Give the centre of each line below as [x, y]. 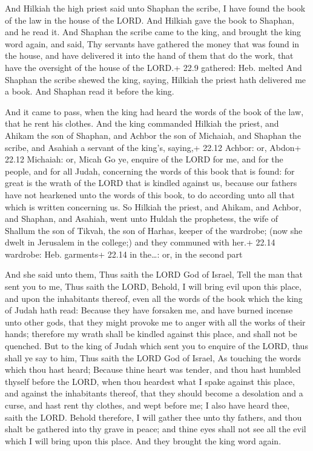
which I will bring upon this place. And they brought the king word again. [143, 440]
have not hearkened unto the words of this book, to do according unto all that [150, 194]
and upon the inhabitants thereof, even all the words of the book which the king [154, 298]
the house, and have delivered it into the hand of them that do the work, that [149, 55]
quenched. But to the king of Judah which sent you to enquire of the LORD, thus [156, 346]
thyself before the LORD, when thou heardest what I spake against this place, [150, 381]
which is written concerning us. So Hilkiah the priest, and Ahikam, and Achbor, [153, 206]
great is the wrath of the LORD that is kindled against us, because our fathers [151, 183]
